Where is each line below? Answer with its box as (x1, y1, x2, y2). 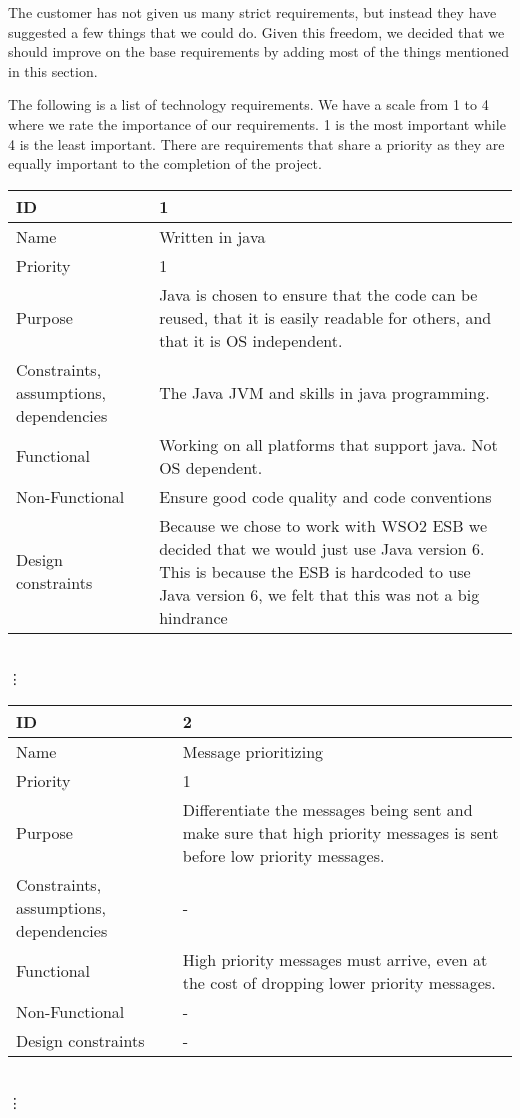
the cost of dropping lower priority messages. (182, 970, 496, 994)
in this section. (8, 60, 98, 81)
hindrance (159, 605, 228, 629)
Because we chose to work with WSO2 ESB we (159, 513, 488, 537)
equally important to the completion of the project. (8, 153, 322, 174)
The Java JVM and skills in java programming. (159, 380, 490, 404)
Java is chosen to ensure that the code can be (159, 282, 478, 306)
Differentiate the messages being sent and (182, 797, 473, 821)
